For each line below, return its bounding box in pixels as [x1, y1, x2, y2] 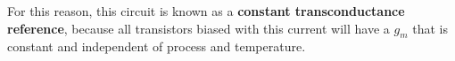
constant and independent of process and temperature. [7, 37, 306, 56]
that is [412, 19, 448, 37]
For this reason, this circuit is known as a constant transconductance [7, 2, 405, 19]
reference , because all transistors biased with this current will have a [7, 19, 390, 37]
